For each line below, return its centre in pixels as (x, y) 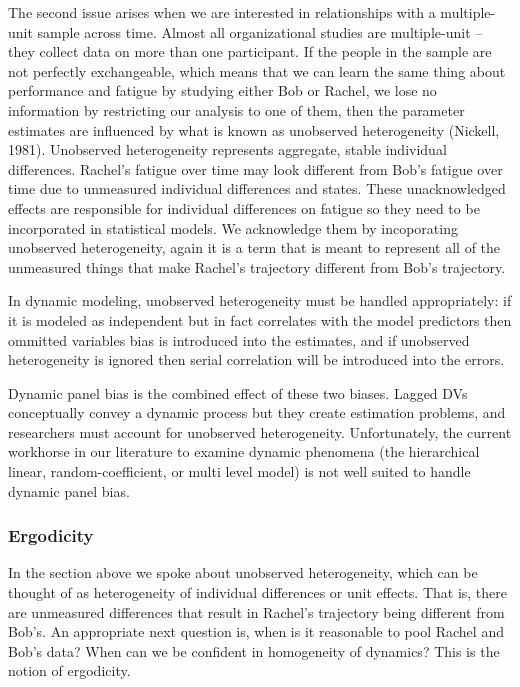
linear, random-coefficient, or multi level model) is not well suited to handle (239, 471)
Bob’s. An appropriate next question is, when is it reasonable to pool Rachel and (256, 631)
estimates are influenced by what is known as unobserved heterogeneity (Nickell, (254, 129)
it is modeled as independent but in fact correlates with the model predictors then (260, 319)
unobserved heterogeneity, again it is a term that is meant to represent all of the (254, 247)
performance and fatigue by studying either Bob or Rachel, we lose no (222, 90)
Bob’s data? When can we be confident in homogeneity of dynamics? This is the (254, 650)
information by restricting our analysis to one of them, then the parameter (236, 109)
